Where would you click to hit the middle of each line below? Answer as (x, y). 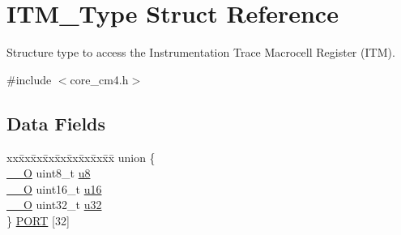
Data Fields (56, 123)
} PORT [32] (38, 220)
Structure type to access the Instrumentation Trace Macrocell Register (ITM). (201, 52)
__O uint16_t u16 (54, 188)
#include (29, 79)
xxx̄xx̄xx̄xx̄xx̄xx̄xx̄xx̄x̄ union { (81, 157)
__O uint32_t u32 (54, 205)
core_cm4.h (99, 79)
